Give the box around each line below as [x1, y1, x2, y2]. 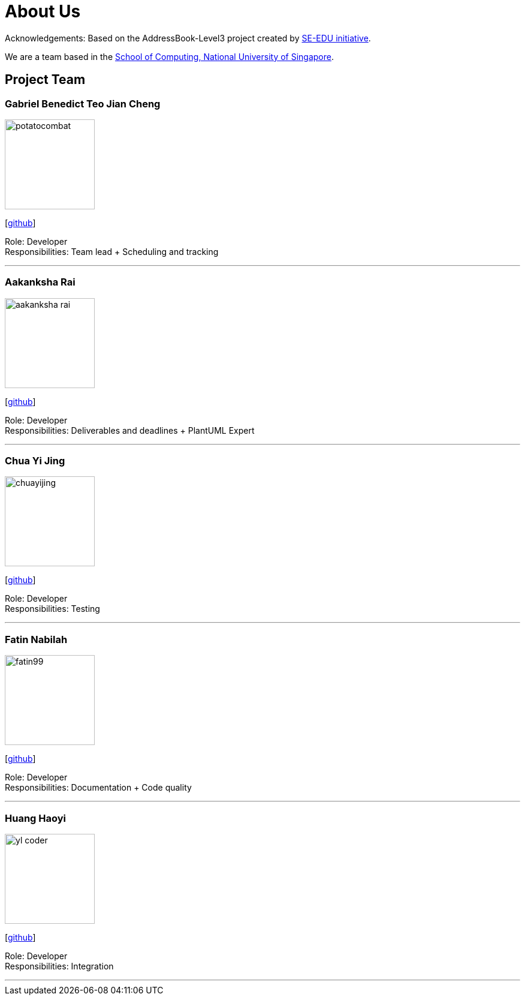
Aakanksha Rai [5, 276, 76, 289]
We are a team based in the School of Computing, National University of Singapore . [5, 51, 334, 62]
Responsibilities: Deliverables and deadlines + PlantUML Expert [5, 425, 255, 436]
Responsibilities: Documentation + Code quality [5, 782, 192, 793]
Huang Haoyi [5, 812, 67, 824]
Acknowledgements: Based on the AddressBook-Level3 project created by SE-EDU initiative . [5, 32, 371, 43]
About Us [5, 1, 81, 22]
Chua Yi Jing [5, 455, 65, 467]
